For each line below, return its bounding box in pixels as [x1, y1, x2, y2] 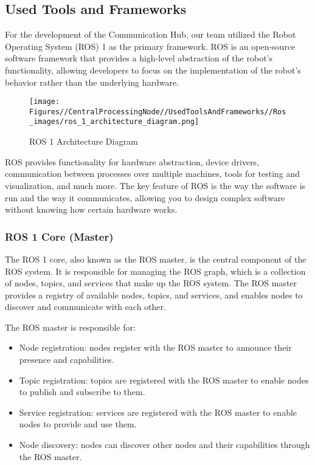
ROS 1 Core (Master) [5, 229, 114, 244]
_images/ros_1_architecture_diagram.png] [29, 117, 199, 126]
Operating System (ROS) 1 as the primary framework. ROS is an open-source [5, 40, 296, 52]
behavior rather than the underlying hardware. [5, 75, 179, 88]
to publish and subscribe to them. [19, 385, 145, 398]
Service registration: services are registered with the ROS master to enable [19, 405, 297, 418]
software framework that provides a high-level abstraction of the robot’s [5, 52, 272, 64]
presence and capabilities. [19, 353, 114, 366]
